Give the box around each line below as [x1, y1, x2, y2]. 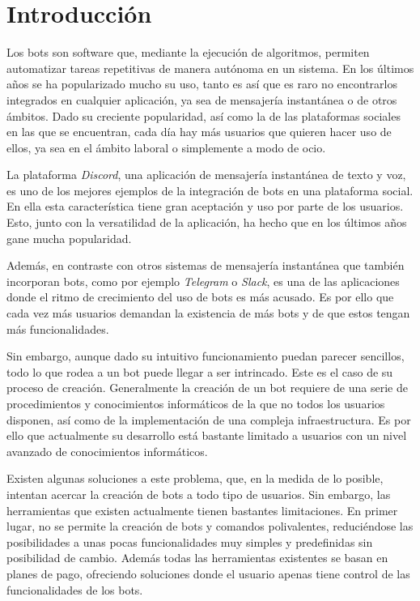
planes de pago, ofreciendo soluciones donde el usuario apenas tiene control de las [6, 565, 410, 582]
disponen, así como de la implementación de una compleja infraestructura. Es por [6, 411, 411, 428]
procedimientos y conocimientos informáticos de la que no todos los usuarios [6, 395, 385, 411]
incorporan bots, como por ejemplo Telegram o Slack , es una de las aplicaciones [6, 272, 400, 289]
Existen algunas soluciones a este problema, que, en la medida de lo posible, [6, 470, 384, 487]
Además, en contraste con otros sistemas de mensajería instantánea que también [6, 257, 405, 274]
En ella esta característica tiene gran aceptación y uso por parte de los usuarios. [6, 198, 404, 215]
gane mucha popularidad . [6, 229, 132, 246]
